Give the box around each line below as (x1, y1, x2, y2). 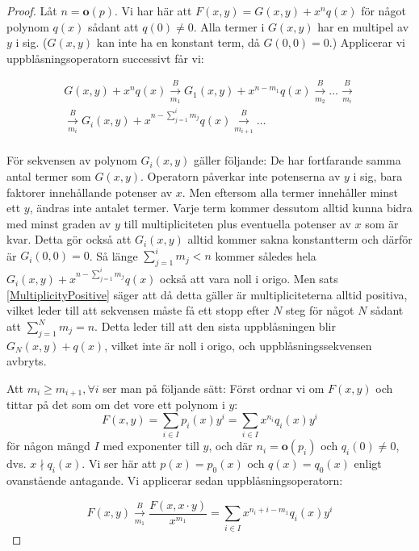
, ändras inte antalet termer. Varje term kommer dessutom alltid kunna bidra (29, 199, 413, 216)
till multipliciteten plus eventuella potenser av (124, 215, 351, 232)
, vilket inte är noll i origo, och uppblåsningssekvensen (104, 336, 372, 353)
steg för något (286, 302, 354, 319)
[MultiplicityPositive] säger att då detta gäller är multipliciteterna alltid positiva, (6, 286, 408, 303)
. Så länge (89, 247, 138, 264)
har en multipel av (317, 18, 409, 35)
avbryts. (6, 353, 47, 369)
